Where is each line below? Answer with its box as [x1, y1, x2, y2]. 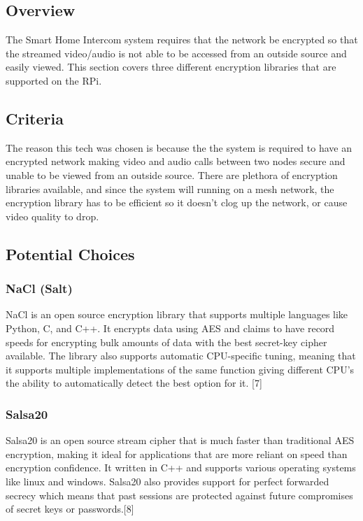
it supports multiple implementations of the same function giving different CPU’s [6, 362, 355, 376]
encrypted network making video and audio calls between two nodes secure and [6, 154, 346, 169]
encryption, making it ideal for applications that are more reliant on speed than [6, 446, 348, 461]
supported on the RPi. [6, 73, 102, 87]
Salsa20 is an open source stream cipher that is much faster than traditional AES [6, 433, 355, 448]
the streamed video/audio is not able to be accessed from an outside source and [6, 45, 347, 60]
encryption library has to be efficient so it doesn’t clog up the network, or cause [6, 195, 348, 210]
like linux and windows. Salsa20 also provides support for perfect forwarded [6, 473, 329, 488]
